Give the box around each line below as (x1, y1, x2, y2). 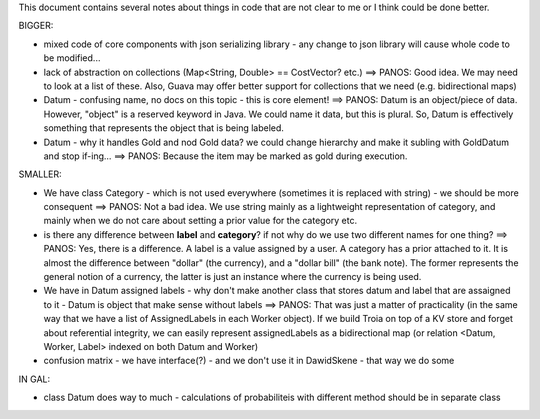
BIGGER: (18, 20, 54, 32)
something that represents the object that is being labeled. (43, 122, 285, 134)
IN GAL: (18, 373, 50, 385)
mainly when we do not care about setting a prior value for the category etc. (43, 215, 358, 227)
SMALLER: (18, 168, 62, 180)
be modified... (43, 52, 101, 64)
